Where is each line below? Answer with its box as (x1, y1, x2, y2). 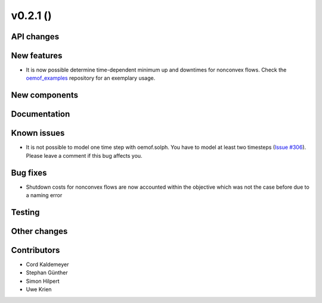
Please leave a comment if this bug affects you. (26, 152, 143, 159)
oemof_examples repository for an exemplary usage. (26, 74, 156, 82)
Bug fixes (11, 167, 47, 178)
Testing (11, 207, 40, 217)
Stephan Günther (26, 269, 68, 276)
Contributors (11, 245, 60, 255)
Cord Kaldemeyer (26, 261, 69, 268)
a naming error (26, 192, 63, 199)
